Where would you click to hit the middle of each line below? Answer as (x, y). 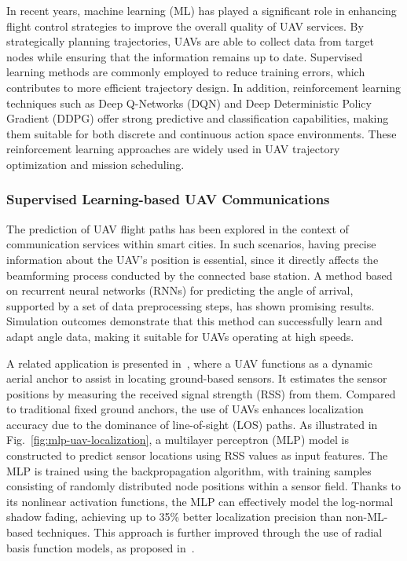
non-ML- (367, 517)
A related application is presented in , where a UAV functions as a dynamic (189, 363)
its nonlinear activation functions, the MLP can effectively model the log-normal (200, 501)
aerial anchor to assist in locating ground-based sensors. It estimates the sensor (197, 378)
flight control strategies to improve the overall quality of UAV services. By (185, 26)
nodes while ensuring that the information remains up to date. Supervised (185, 56)
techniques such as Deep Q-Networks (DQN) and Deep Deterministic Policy (189, 103)
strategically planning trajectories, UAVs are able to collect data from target (190, 41)
